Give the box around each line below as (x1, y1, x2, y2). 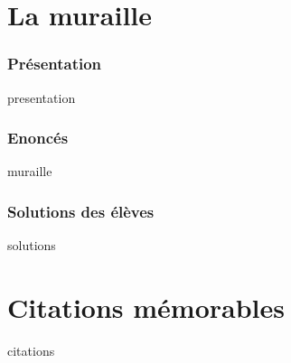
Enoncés (7, 126, 69, 149)
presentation (7, 88, 76, 107)
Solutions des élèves (7, 200, 155, 222)
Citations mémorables (7, 289, 285, 325)
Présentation (7, 52, 102, 75)
